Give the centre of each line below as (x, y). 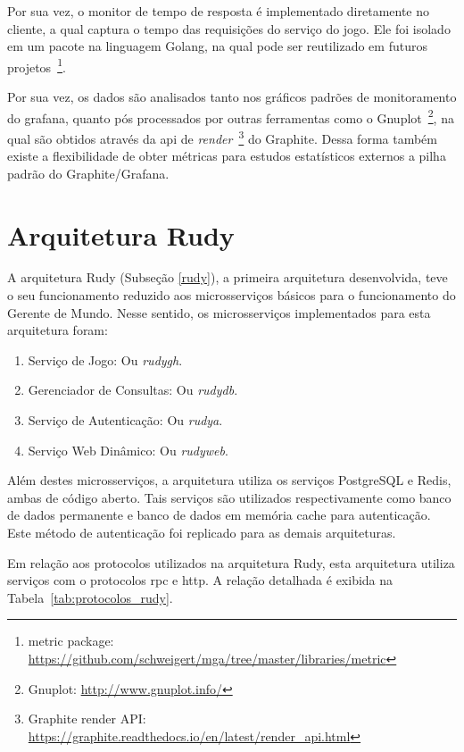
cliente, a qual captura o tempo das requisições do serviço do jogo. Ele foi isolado (229, 28)
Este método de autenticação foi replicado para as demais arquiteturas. (202, 532)
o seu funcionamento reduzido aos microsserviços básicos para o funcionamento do (232, 295)
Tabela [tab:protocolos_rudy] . (90, 597)
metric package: (71, 641)
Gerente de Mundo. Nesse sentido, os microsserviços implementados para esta (219, 312)
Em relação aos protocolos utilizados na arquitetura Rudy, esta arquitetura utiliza (231, 562)
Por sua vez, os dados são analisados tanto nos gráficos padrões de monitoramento (232, 97)
